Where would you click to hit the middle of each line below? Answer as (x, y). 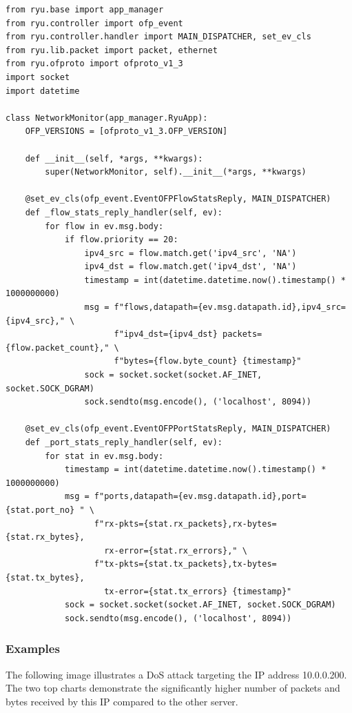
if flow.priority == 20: (121, 240)
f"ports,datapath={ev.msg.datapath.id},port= (200, 497)
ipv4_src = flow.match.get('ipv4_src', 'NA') (190, 253)
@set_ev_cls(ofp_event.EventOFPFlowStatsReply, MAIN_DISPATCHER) (178, 199)
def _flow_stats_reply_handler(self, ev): (124, 212)
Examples (33, 648)
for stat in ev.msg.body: (104, 456)
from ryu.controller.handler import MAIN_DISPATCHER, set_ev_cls (158, 37)
